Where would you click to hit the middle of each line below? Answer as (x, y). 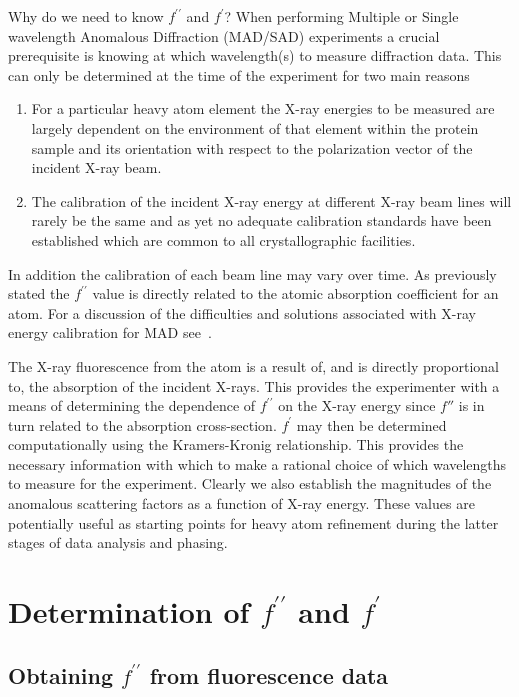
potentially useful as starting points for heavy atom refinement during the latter (253, 522)
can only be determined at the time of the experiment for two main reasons (239, 74)
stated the (39, 293)
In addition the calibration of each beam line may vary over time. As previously (252, 273)
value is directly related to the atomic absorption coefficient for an (295, 293)
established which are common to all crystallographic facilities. (223, 239)
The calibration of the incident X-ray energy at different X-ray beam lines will (271, 200)
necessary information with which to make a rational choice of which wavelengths (257, 463)
